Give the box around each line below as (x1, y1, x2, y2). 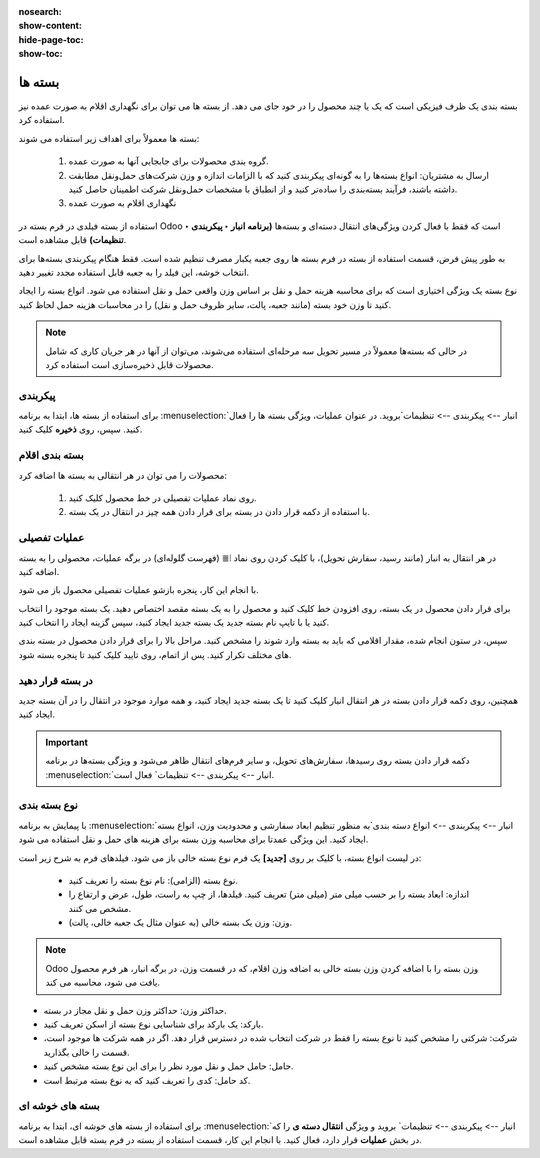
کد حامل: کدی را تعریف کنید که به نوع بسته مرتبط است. (43, 1074, 251, 1086)
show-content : (18, 20, 82, 32)
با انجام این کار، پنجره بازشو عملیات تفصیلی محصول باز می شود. (18, 584, 259, 596)
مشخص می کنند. (68, 902, 132, 914)
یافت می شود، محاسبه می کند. (45, 976, 160, 989)
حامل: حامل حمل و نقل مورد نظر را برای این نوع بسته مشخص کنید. (43, 1060, 294, 1072)
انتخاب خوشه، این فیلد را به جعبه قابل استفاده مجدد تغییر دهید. (18, 266, 250, 278)
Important (45, 736, 89, 748)
